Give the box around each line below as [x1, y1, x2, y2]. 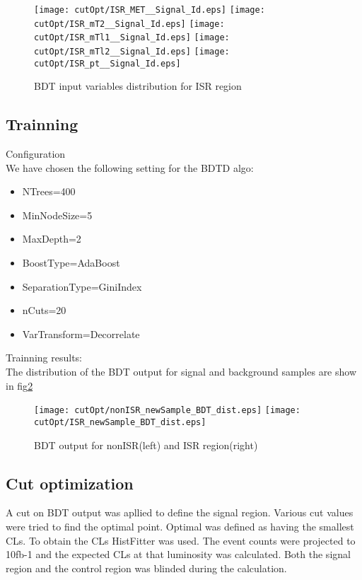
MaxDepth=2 [22, 231, 81, 246]
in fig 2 [6, 378, 33, 393]
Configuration [6, 146, 66, 161]
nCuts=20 [22, 303, 66, 318]
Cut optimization [6, 472, 134, 494]
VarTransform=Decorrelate [22, 326, 140, 341]
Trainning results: [6, 350, 82, 365]
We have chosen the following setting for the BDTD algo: [6, 160, 254, 175]
